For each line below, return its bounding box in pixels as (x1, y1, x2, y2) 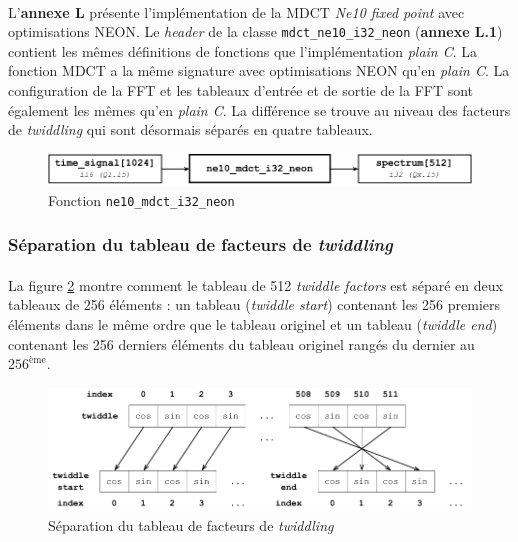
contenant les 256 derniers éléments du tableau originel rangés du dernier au (8, 333, 475, 354)
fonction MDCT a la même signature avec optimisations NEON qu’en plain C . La (8, 60, 510, 81)
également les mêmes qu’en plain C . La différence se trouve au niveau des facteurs (8, 99, 511, 120)
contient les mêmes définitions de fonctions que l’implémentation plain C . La (8, 40, 478, 61)
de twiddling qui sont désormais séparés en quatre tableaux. (8, 119, 373, 140)
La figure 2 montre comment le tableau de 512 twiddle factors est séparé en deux (8, 274, 503, 295)
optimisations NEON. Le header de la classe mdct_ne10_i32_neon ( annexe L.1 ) (8, 21, 503, 42)
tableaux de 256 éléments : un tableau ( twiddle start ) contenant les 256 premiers (8, 294, 500, 315)
